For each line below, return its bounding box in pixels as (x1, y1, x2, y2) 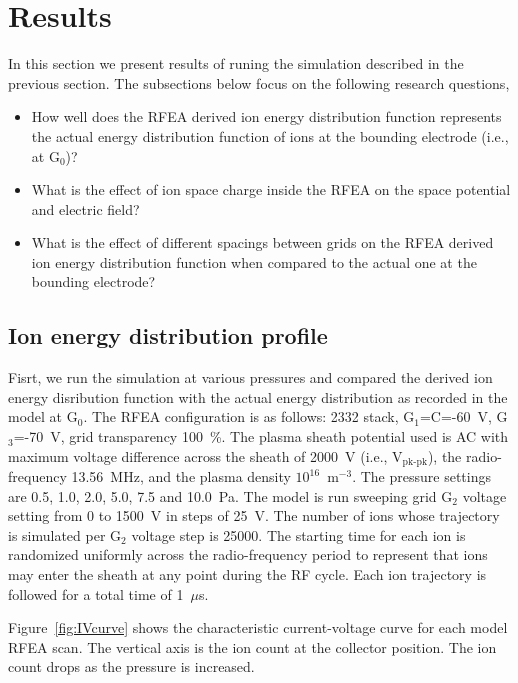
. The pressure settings (352, 466, 491, 487)
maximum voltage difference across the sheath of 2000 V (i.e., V (8, 445, 403, 466)
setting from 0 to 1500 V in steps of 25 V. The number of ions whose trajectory (8, 505, 500, 526)
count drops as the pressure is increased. (8, 656, 255, 677)
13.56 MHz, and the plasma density (71, 466, 291, 487)
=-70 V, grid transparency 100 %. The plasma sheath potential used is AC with (13, 426, 509, 447)
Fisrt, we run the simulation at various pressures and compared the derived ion (8, 367, 493, 388)
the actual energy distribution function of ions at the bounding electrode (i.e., (31, 125, 509, 146)
